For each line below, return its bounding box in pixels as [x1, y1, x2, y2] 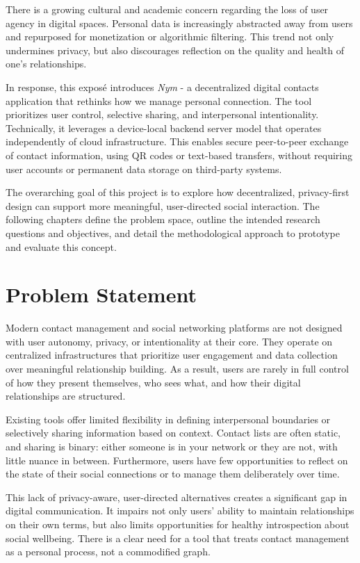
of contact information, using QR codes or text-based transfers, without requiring [6, 147, 353, 162]
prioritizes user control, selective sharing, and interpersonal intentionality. [6, 107, 319, 122]
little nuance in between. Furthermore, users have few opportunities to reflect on [6, 452, 348, 467]
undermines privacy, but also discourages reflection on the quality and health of [6, 42, 345, 57]
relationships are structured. [6, 389, 126, 403]
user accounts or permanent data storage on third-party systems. [6, 161, 282, 176]
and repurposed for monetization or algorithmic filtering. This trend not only [6, 29, 334, 44]
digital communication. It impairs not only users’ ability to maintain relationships [6, 503, 354, 518]
